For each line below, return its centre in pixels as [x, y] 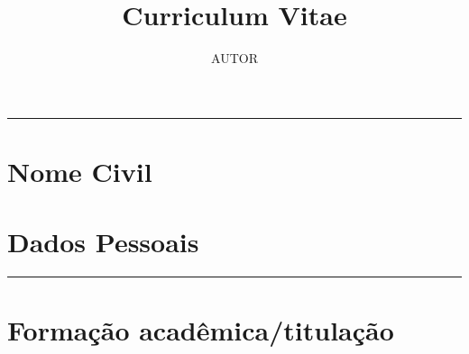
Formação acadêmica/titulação [201, 330]
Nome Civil [80, 171]
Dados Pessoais [103, 242]
